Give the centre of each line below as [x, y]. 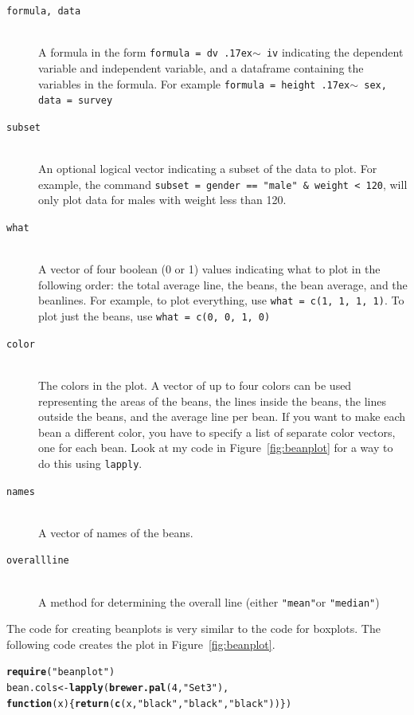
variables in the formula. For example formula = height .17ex [194, 83]
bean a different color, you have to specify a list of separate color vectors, [217, 432]
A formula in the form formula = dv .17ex [145, 52]
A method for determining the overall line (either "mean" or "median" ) [209, 601]
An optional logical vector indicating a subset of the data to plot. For [208, 169]
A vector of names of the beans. [116, 532]
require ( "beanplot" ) [61, 672]
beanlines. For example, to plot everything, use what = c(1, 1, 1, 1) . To [221, 300]
